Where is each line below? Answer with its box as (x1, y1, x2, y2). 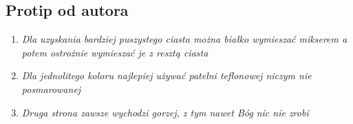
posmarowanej (21, 81, 81, 96)
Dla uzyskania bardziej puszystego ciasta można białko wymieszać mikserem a (21, 32, 347, 46)
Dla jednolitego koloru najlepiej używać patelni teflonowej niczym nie (21, 68, 312, 83)
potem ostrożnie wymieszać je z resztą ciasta (21, 45, 208, 59)
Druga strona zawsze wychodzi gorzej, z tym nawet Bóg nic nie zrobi (21, 105, 309, 119)
